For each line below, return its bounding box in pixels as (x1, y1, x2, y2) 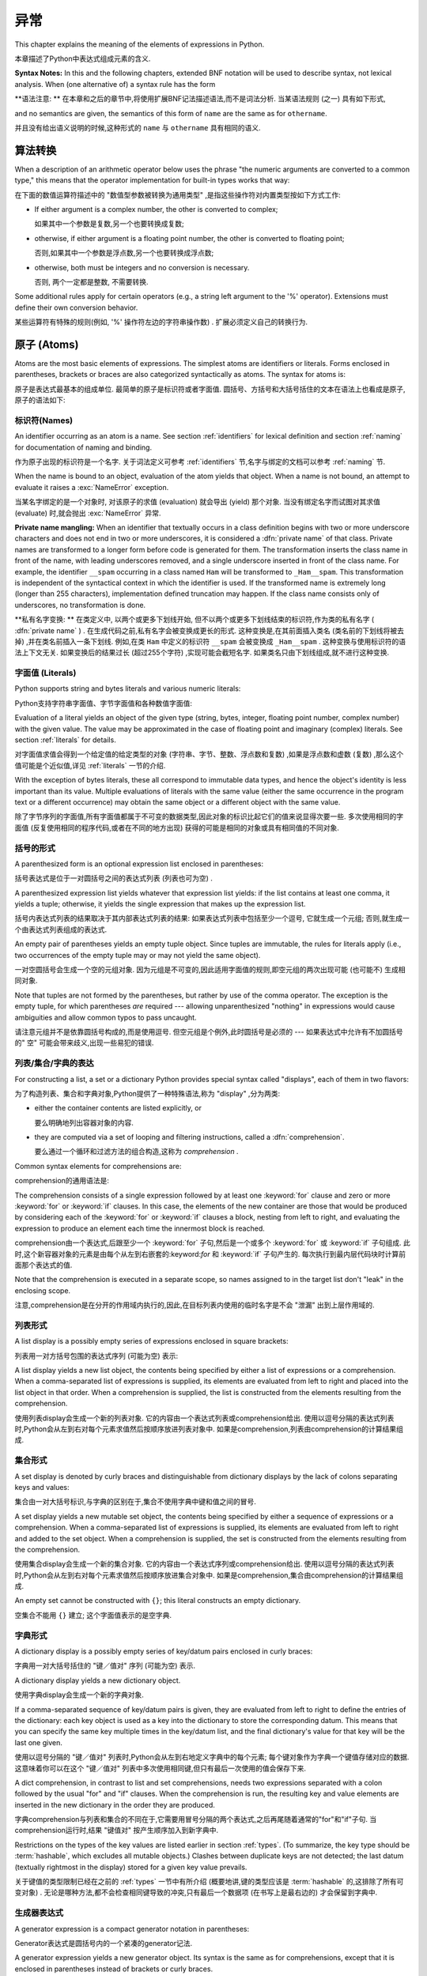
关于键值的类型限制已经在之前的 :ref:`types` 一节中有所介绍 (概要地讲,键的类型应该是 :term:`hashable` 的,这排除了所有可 (14, 1877, 404, 1887)
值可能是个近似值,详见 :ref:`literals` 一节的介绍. (14, 760, 166, 770)
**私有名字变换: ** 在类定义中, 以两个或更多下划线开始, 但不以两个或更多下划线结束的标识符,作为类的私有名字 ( (14, 615, 375, 624)
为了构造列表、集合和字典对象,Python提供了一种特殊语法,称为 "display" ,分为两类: (14, 1088, 281, 1098)
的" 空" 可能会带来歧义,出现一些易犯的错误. (14, 1038, 154, 1047)
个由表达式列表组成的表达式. (14, 925, 108, 934)
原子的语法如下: (14, 395, 66, 405)
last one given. (14, 1737, 62, 1747)
